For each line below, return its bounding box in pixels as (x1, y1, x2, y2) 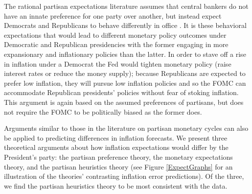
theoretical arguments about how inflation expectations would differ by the (4, 142, 229, 152)
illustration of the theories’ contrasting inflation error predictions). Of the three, (4, 171, 244, 181)
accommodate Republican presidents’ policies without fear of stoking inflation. (4, 87, 239, 97)
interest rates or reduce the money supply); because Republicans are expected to (4, 68, 246, 78)
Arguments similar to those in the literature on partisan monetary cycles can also (4, 123, 249, 133)
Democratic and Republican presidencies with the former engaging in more (4, 39, 229, 49)
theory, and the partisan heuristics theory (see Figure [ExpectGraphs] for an (4, 161, 233, 171)
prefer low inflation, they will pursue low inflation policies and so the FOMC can (4, 77, 246, 88)
